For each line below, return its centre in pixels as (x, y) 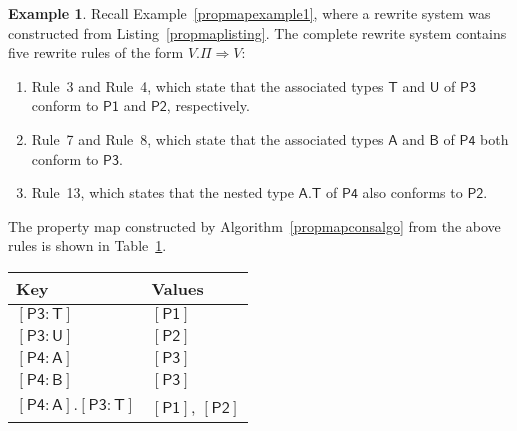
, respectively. (208, 105)
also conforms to (412, 192)
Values (177, 288)
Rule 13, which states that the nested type (162, 192)
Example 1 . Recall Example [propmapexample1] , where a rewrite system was (249, 13)
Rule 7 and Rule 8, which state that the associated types (207, 138)
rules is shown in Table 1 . (87, 245)
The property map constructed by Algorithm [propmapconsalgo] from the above (254, 225)
